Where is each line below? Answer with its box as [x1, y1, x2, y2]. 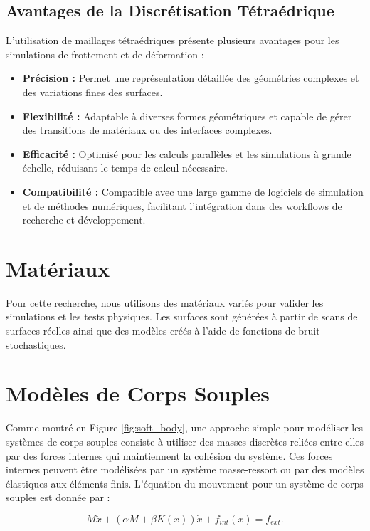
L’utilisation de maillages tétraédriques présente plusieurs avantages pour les [6, 33, 339, 48]
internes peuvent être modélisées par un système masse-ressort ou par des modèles [6, 462, 364, 477]
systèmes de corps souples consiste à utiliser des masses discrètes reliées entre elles [6, 433, 364, 448]
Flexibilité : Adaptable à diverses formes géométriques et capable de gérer [22, 108, 352, 123]
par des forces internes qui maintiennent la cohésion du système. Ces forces [6, 448, 333, 463]
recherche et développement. [22, 212, 146, 227]
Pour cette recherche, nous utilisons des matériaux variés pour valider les [6, 295, 324, 310]
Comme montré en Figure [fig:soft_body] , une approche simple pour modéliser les [6, 420, 363, 435]
